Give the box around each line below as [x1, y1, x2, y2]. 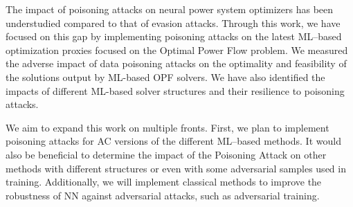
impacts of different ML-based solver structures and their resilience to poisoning [6, 83, 345, 98]
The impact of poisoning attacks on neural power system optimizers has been [6, 2, 334, 16]
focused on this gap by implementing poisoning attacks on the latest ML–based [6, 29, 342, 44]
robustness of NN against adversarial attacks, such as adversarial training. [6, 188, 320, 202]
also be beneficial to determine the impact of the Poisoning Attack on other [6, 147, 327, 161]
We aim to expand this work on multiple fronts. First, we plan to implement [6, 120, 329, 134]
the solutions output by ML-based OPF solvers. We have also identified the [6, 69, 325, 84]
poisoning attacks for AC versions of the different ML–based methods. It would [6, 134, 341, 148]
